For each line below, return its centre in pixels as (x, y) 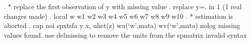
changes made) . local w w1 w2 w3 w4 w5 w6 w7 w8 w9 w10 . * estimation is (118, 16)
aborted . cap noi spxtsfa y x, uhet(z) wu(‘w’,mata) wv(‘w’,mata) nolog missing (122, 25)
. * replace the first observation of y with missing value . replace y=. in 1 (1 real (123, 6)
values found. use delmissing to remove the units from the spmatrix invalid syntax (125, 35)
